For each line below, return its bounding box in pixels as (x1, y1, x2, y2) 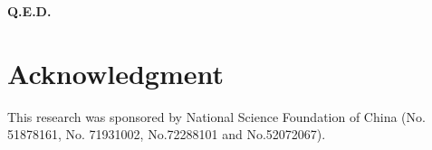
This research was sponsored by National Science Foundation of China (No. (7, 107, 426, 126)
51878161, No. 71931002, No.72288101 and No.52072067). (7, 125, 326, 144)
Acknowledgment (7, 54, 224, 91)
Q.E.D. (7, 2, 52, 20)
